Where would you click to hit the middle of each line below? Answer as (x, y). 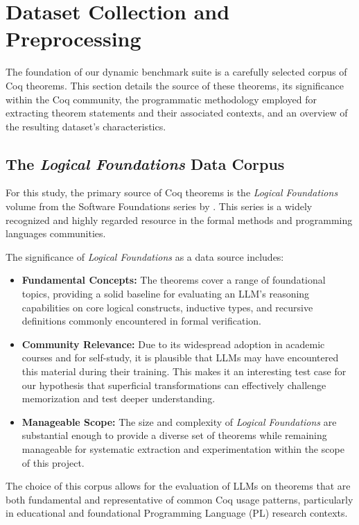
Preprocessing (73, 38)
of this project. (53, 462)
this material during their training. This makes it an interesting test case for (184, 371)
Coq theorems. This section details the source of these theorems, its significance (175, 85)
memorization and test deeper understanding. (119, 398)
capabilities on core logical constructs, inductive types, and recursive (167, 307)
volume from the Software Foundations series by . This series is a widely (159, 206)
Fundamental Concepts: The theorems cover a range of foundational (174, 280)
